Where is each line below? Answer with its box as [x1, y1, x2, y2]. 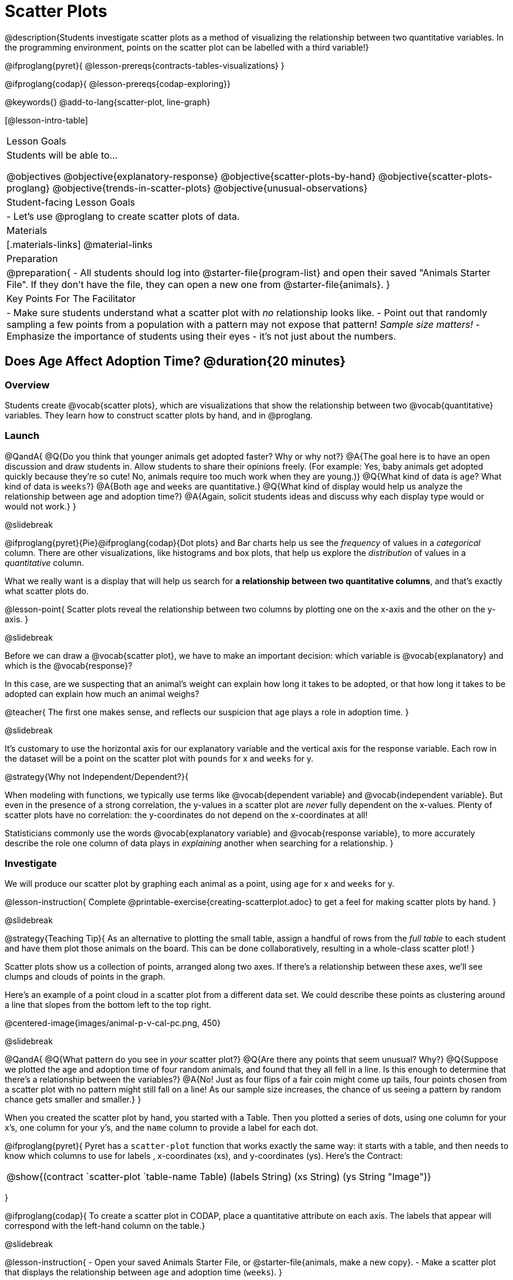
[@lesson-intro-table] [5, 115, 88, 125]
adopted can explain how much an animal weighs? [5, 688, 200, 699]
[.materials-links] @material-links [6, 238, 153, 250]
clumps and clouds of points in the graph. [5, 971, 166, 982]
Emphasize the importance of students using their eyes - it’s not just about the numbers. [6, 330, 396, 342]
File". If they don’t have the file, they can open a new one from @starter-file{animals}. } [6, 278, 390, 290]
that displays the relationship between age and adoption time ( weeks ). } [5, 1267, 282, 1278]
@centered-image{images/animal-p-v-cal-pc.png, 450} [5, 1018, 221, 1028]
